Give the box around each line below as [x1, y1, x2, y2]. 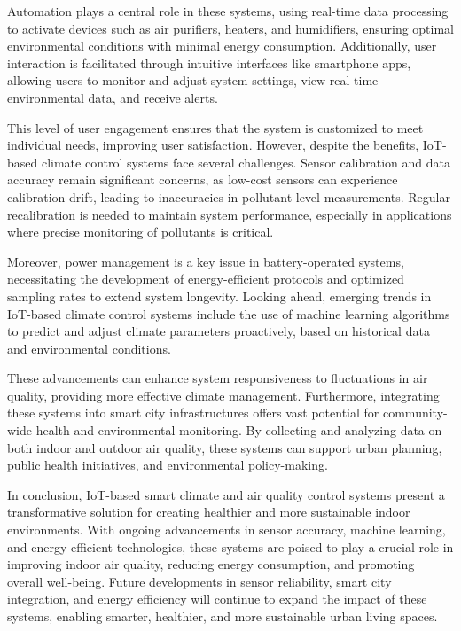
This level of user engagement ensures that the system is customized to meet [7, 118, 424, 136]
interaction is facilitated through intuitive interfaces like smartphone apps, [7, 53, 411, 72]
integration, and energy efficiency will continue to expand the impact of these [7, 589, 427, 608]
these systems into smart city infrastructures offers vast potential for [7, 403, 379, 422]
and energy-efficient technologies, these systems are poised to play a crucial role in [7, 537, 454, 556]
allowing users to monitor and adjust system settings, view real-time [7, 71, 379, 90]
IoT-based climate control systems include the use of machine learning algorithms [7, 304, 450, 323]
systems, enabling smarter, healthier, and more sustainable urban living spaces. [7, 607, 438, 625]
